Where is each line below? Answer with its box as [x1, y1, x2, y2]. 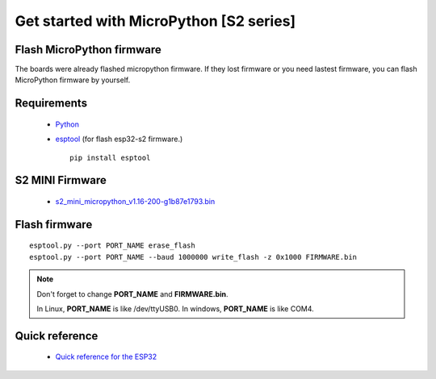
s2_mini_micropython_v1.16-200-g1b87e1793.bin [55, 197, 216, 206]
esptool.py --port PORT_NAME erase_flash [29, 241, 195, 250]
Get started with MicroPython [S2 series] [15, 12, 296, 30]
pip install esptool [69, 153, 151, 162]
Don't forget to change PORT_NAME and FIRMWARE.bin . [36, 289, 228, 298]
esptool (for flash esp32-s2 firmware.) [55, 134, 183, 144]
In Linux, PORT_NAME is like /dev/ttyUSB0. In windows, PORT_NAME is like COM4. [36, 304, 314, 314]
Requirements [15, 97, 88, 110]
